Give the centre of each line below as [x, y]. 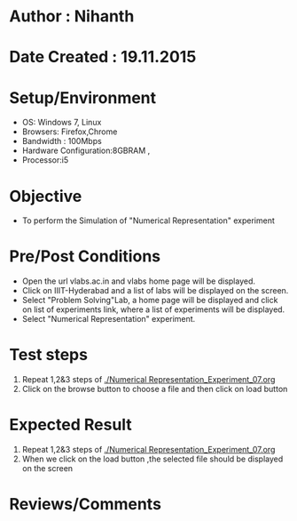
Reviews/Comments [86, 505]
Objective [46, 196]
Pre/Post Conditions [85, 256]
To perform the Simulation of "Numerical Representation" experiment [148, 220]
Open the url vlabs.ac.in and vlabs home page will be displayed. [138, 281]
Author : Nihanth [72, 16]
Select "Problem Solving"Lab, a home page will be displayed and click [150, 301]
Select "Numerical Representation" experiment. [109, 319]
